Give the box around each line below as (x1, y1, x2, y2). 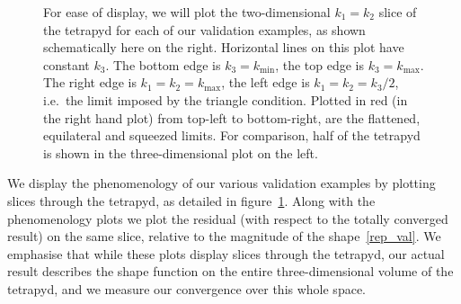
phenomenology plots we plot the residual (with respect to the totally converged (7, 209, 448, 228)
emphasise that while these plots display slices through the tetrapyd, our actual (7, 244, 445, 263)
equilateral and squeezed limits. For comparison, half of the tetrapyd (43, 126, 421, 145)
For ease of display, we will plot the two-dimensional (43, 3, 331, 21)
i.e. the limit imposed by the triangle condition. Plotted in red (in (43, 90, 408, 109)
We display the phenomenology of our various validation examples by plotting (7, 174, 436, 192)
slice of (378, 3, 417, 21)
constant (43, 55, 90, 74)
